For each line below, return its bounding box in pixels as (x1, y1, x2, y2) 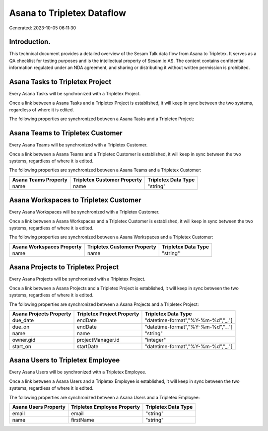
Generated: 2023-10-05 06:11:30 (9, 25, 76, 31)
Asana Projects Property (12, 310, 71, 317)
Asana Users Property (12, 404, 66, 411)
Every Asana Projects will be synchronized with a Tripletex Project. (9, 276, 146, 282)
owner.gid (12, 336, 36, 343)
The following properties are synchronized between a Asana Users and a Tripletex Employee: (9, 394, 200, 400)
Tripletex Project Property (76, 310, 139, 317)
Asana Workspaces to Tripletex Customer (9, 196, 141, 205)
